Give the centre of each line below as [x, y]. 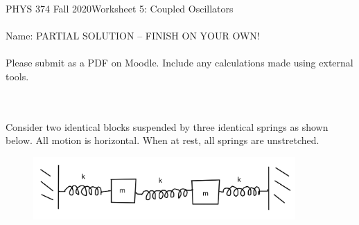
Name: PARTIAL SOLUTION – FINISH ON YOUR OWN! [133, 36]
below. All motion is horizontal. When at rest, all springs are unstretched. [163, 140]
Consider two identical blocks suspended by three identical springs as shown [167, 126]
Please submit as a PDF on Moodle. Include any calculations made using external [179, 63]
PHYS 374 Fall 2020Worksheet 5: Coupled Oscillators [120, 8]
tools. [17, 76]
